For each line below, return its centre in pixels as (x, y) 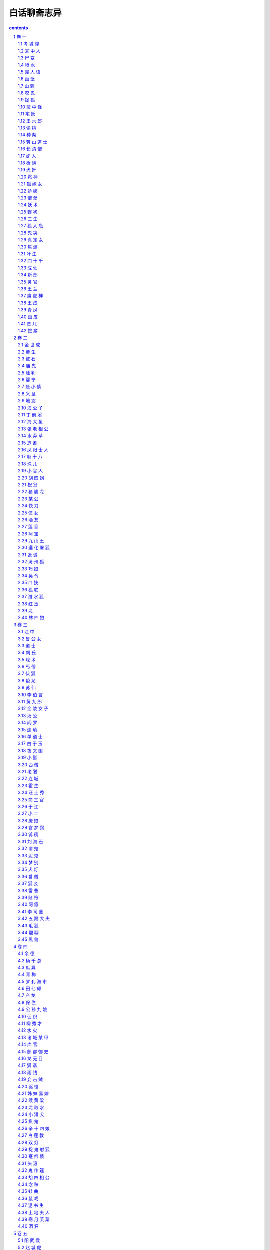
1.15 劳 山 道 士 (33, 142)
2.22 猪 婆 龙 (31, 492)
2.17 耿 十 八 (30, 457)
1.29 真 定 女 (31, 240)
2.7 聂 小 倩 (30, 387)
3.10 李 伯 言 (31, 694)
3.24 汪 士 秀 (31, 793)
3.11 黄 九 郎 (30, 702)
